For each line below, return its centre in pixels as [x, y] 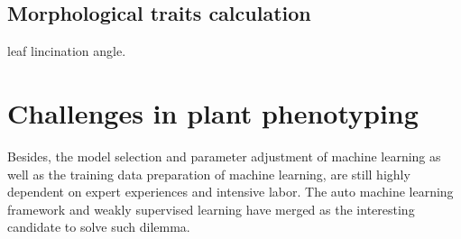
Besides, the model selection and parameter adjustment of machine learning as [224, 156]
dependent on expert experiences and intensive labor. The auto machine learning [230, 192]
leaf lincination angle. [67, 51]
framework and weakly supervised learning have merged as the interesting [211, 209]
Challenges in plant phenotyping [213, 112]
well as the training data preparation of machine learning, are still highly [209, 174]
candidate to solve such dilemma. [99, 227]
